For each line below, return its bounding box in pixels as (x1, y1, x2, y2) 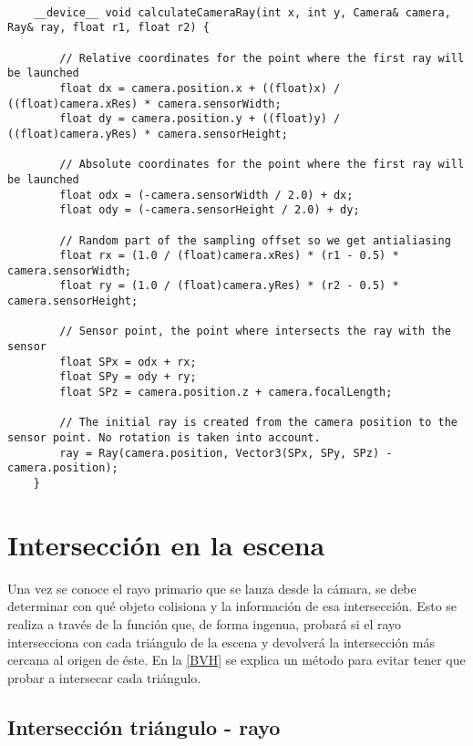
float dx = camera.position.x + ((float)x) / (59, 81, 341, 95)
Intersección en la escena (7, 525, 325, 563)
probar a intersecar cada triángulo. (7, 668, 201, 687)
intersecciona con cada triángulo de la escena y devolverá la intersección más (7, 632, 436, 651)
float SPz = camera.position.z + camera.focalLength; (59, 386, 393, 399)
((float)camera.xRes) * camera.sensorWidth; (7, 97, 282, 110)
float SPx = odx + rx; (59, 355, 197, 368)
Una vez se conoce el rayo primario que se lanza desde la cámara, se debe (7, 578, 416, 597)
